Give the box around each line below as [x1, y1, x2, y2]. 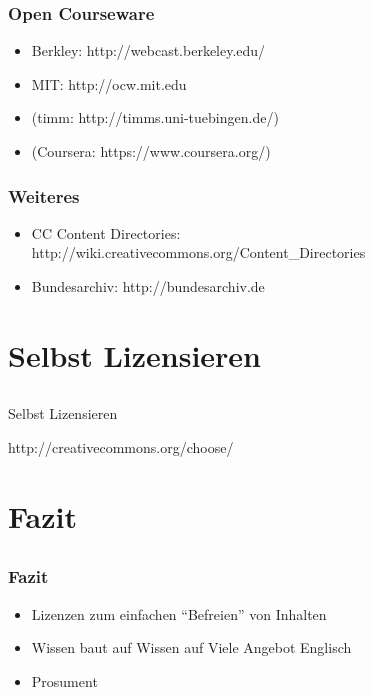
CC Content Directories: [31, 222, 181, 243]
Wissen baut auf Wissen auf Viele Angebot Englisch [31, 637, 352, 658]
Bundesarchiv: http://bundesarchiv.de [31, 276, 265, 296]
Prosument [31, 670, 98, 691]
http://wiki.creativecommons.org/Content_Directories [31, 242, 366, 263]
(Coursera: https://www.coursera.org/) [31, 141, 271, 161]
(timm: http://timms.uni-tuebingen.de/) [31, 107, 279, 128]
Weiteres [8, 183, 80, 208]
